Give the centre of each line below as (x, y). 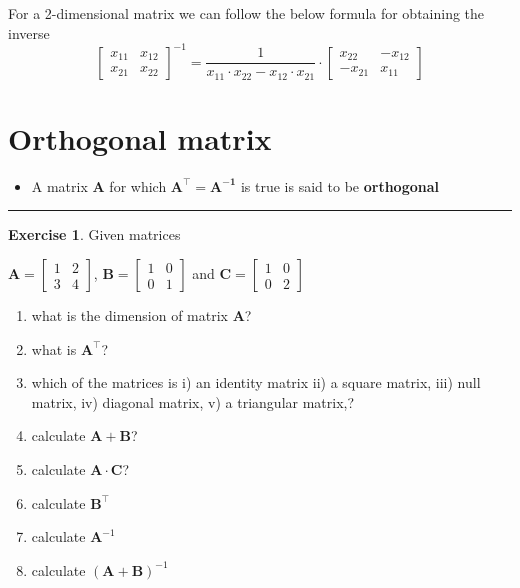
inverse (29, 32)
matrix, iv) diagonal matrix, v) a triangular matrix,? (193, 401)
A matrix (59, 185)
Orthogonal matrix (140, 137)
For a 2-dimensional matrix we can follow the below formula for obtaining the (246, 13)
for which (138, 185)
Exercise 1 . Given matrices (94, 234)
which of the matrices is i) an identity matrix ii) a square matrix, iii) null (256, 382)
